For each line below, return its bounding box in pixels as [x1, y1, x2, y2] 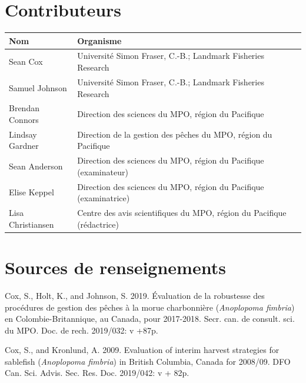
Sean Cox [9, 55, 43, 68]
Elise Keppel [9, 186, 54, 198]
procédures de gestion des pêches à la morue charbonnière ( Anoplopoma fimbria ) [5, 301, 295, 313]
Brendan [9, 102, 39, 114]
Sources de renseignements [5, 255, 226, 279]
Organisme [77, 34, 122, 46]
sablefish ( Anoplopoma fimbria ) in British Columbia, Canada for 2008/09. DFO [5, 355, 291, 367]
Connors [9, 113, 39, 125]
